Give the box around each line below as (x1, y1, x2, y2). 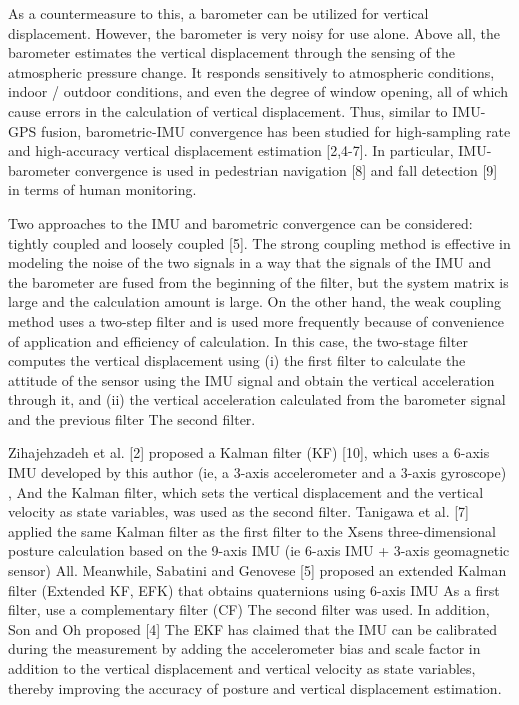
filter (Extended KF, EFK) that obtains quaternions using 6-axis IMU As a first (8, 579, 500, 600)
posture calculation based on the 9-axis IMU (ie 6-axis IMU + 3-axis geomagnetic (8, 540, 510, 561)
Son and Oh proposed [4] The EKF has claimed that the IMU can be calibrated (8, 618, 498, 639)
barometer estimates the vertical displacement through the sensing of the (8, 42, 455, 63)
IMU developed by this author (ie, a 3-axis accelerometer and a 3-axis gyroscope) (8, 462, 507, 483)
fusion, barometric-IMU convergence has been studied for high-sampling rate (40, 120, 511, 141)
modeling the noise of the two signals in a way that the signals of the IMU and (8, 252, 491, 273)
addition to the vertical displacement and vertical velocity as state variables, (8, 658, 476, 678)
